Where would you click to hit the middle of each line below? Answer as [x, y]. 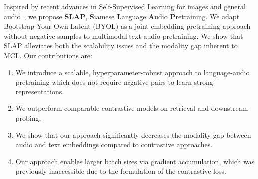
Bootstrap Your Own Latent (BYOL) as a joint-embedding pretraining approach [127, 26]
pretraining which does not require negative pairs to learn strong [114, 82]
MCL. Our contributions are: [48, 55]
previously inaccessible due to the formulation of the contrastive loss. [121, 171]
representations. [40, 91]
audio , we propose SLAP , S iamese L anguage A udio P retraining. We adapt [122, 16]
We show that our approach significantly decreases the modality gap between [133, 134]
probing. [28, 118]
